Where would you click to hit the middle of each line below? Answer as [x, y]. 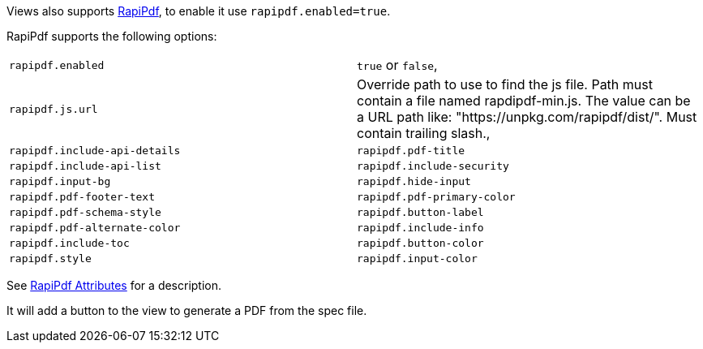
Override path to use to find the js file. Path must [505, 84]
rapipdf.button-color [420, 243]
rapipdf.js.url [54, 109]
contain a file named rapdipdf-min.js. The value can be [524, 101]
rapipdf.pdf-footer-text [82, 197]
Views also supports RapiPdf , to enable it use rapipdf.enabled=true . [199, 11]
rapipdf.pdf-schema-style [85, 212]
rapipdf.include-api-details [95, 151]
